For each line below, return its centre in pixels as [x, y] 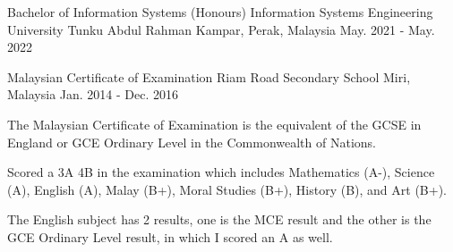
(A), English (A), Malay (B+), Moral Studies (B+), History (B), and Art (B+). [227, 189]
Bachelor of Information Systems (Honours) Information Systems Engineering [220, 12]
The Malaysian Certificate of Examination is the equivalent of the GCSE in [214, 124]
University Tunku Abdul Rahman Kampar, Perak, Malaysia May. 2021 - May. [221, 29]
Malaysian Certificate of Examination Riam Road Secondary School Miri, [209, 76]
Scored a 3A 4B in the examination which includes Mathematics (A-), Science [221, 172]
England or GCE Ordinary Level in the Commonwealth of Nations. [192, 142]
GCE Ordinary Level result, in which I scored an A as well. [170, 236]
